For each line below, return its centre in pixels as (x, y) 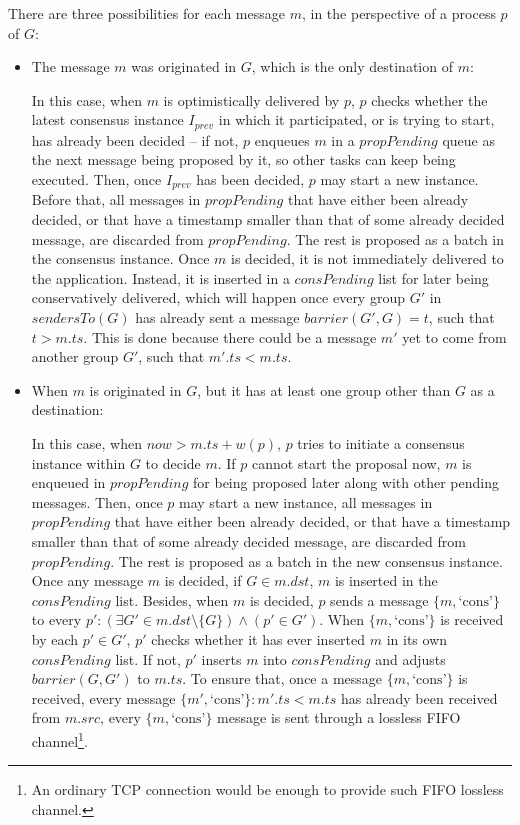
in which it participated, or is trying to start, (356, 119)
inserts (221, 658)
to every (56, 619)
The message (70, 66)
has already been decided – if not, (135, 139)
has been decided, (250, 179)
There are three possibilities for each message (146, 13)
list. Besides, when (172, 599)
